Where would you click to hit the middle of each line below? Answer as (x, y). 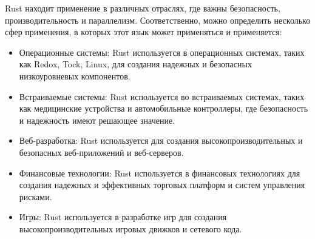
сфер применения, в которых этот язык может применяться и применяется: (144, 32)
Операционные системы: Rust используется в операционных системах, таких (162, 52)
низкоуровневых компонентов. (75, 76)
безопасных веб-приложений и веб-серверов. (101, 152)
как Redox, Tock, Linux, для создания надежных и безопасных (135, 64)
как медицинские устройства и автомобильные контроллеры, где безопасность (164, 108)
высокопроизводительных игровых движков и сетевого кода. (130, 228)
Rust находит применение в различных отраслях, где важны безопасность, (143, 8)
